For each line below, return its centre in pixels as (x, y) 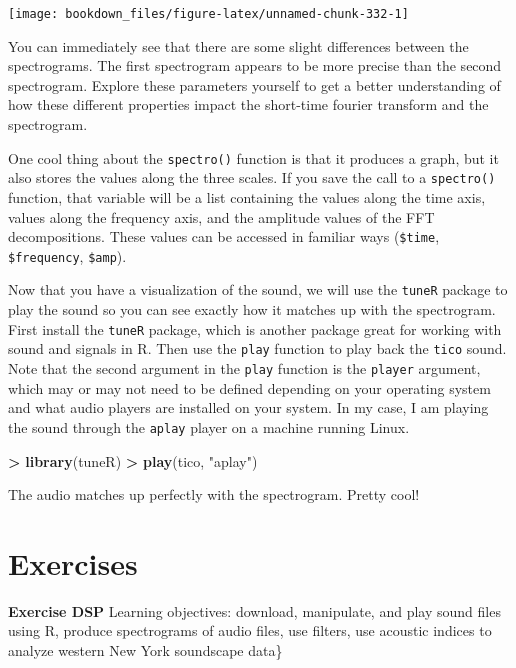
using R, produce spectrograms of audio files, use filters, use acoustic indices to (250, 630)
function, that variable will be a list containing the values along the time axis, (247, 196)
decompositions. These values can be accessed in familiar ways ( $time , (224, 236)
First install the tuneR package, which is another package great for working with (255, 328)
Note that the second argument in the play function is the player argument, (244, 368)
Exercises (73, 562)
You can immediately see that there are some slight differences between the (238, 45)
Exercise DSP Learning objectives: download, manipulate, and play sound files (254, 610)
